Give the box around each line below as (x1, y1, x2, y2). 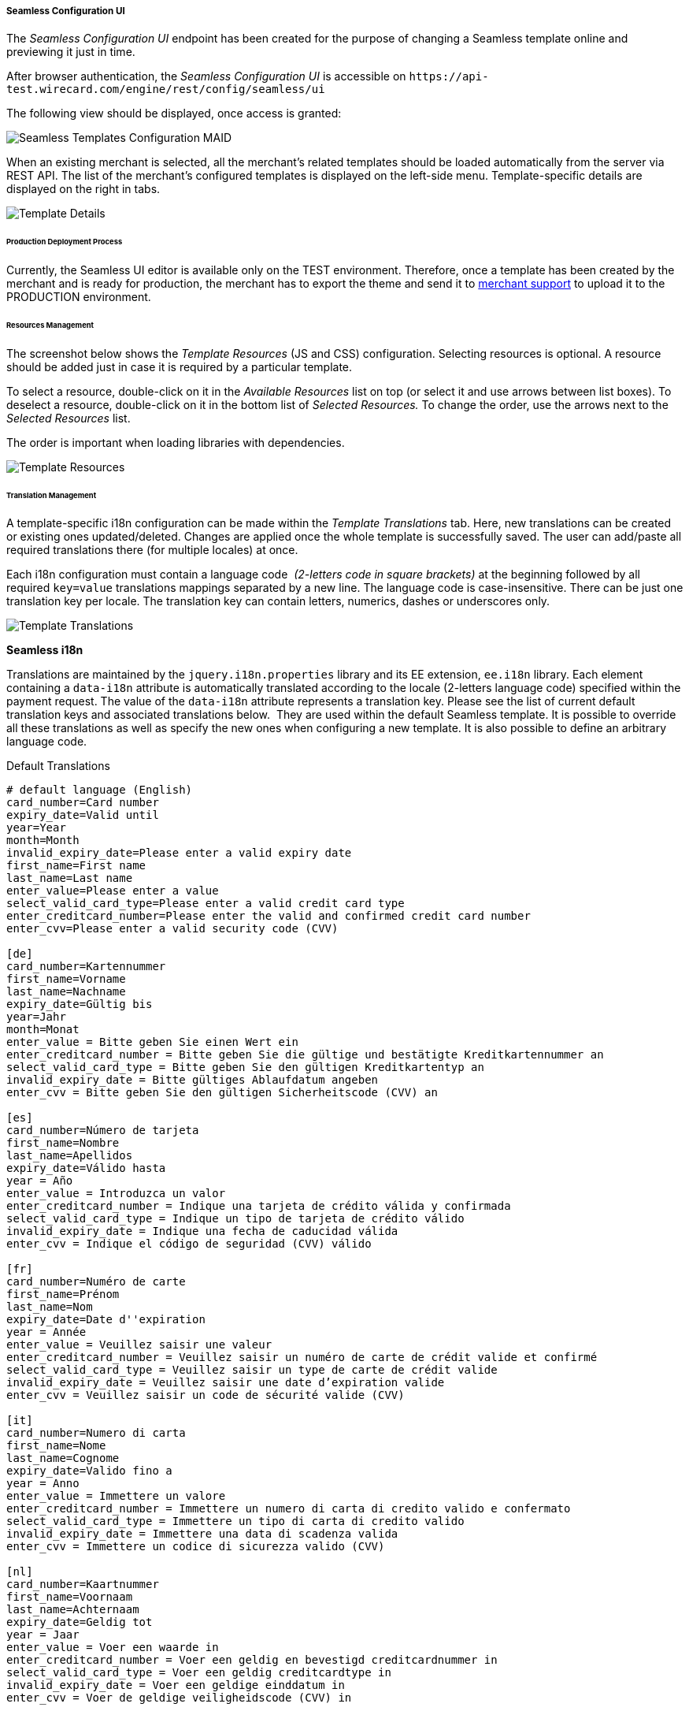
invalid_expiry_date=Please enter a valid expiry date (6, 846, 352, 860)
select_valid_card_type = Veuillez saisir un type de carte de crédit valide (6, 1363, 498, 1377)
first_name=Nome (6, 1439, 106, 1452)
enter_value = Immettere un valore (6, 1490, 226, 1503)
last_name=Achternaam (6, 1603, 139, 1616)
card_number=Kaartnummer (6, 1578, 159, 1591)
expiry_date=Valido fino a (6, 1464, 172, 1478)
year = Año (6, 1174, 73, 1188)
